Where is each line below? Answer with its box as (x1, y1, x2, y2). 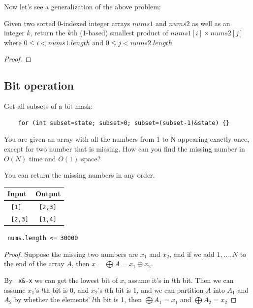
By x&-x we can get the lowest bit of (4, 275, 118, 285)
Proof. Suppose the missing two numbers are (4, 248, 138, 259)
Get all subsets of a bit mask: (4, 101, 93, 111)
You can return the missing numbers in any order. (4, 170, 155, 180)
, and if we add (169, 248, 215, 259)
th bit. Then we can (173, 275, 234, 285)
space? (81, 153, 101, 163)
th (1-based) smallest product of (71, 28, 168, 38)
